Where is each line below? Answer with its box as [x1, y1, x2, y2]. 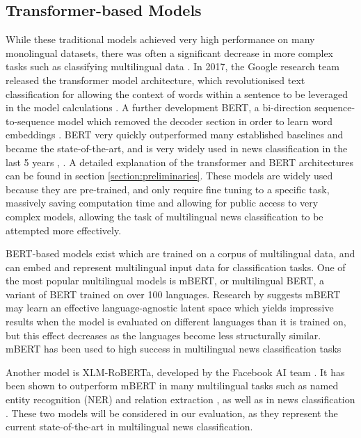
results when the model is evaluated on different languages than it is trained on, [6, 314, 346, 329]
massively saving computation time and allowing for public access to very [6, 195, 319, 210]
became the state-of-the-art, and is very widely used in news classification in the [6, 140, 348, 155]
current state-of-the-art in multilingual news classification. [6, 419, 253, 434]
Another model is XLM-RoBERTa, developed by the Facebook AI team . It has [6, 364, 345, 379]
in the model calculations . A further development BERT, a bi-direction [6, 100, 312, 115]
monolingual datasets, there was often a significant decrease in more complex [6, 45, 334, 60]
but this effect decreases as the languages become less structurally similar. [6, 327, 321, 342]
